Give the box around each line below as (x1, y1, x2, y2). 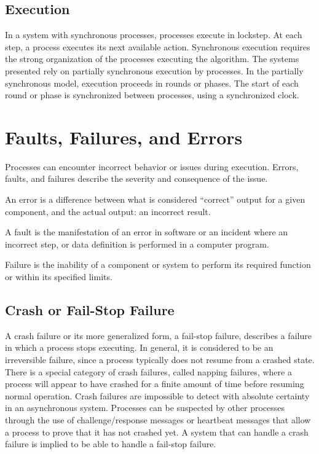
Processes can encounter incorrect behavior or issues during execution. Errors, (5, 160, 299, 173)
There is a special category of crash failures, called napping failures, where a (5, 365, 292, 378)
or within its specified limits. (5, 270, 112, 283)
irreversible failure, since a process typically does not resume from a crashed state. (5, 353, 315, 366)
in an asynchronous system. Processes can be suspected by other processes (5, 401, 285, 414)
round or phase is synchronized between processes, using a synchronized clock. (5, 88, 299, 101)
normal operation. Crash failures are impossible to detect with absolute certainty (5, 389, 310, 402)
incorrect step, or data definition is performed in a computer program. (5, 237, 269, 250)
